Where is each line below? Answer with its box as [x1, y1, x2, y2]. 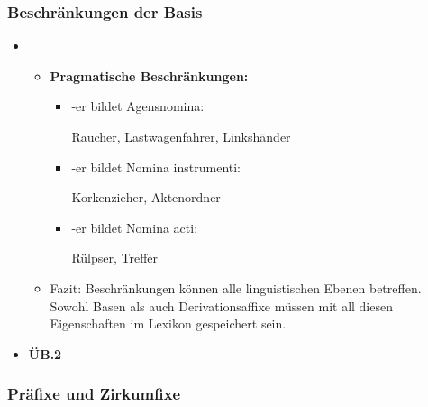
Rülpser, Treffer [71, 248, 159, 267]
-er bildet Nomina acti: [71, 217, 198, 236]
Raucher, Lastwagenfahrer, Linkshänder [71, 127, 291, 145]
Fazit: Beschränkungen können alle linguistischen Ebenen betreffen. [50, 278, 422, 297]
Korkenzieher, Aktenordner [71, 188, 221, 207]
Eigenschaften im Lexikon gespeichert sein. [50, 314, 287, 333]
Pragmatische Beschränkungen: [50, 66, 249, 85]
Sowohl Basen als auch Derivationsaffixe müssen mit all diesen [50, 296, 393, 315]
